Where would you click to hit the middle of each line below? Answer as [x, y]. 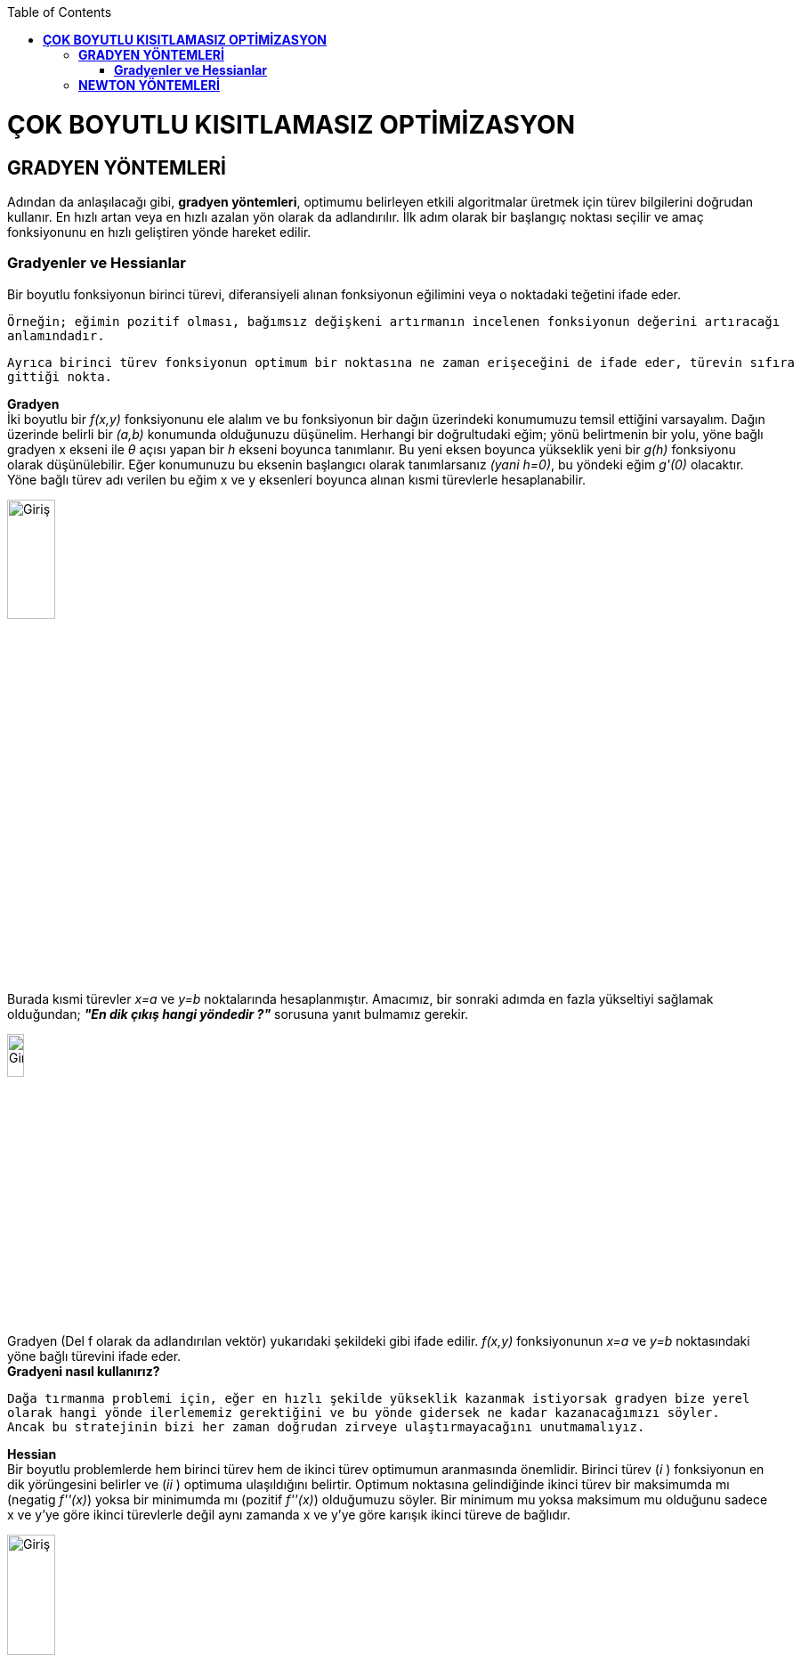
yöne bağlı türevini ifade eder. [94, 1356]
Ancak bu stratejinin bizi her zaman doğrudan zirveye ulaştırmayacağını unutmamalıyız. [326, 1427]
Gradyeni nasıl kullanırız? [84, 1372]
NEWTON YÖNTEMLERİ [149, 85]
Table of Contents [60, 12]
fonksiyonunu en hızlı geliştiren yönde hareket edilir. [159, 232]
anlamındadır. [56, 335]
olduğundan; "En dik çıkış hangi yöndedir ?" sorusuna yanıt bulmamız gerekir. [238, 1014]
